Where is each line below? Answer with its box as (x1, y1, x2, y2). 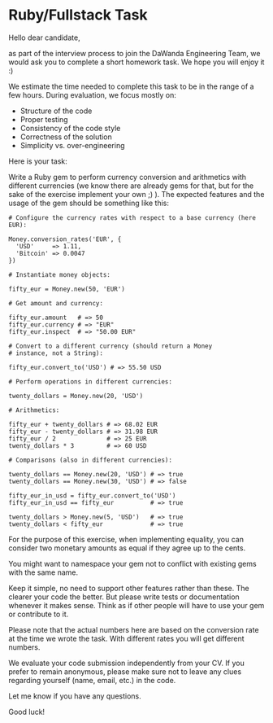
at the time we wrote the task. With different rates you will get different (8, 633, 245, 643)
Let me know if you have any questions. (8, 690, 141, 701)
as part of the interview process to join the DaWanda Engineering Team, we (8, 48, 261, 58)
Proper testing (19, 114, 68, 124)
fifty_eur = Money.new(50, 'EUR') (8, 285, 126, 293)
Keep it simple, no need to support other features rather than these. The (8, 583, 249, 593)
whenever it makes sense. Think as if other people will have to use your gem (8, 600, 265, 610)
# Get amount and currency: (8, 299, 104, 307)
